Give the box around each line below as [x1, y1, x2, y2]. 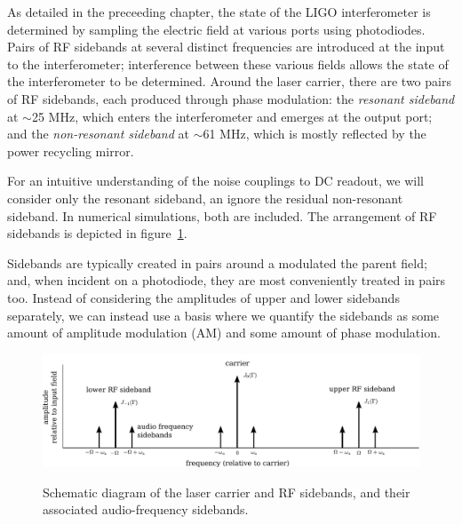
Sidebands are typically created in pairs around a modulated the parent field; [7, 253, 427, 272]
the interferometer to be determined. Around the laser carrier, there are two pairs [7, 72, 451, 91]
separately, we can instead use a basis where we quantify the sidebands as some [7, 306, 440, 324]
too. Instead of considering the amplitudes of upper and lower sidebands [7, 288, 400, 306]
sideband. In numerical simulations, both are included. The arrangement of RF [7, 206, 437, 225]
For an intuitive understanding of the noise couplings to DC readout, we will [7, 171, 424, 190]
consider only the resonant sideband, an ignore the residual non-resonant [7, 188, 403, 207]
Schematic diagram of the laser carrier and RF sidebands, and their [43, 482, 410, 501]
